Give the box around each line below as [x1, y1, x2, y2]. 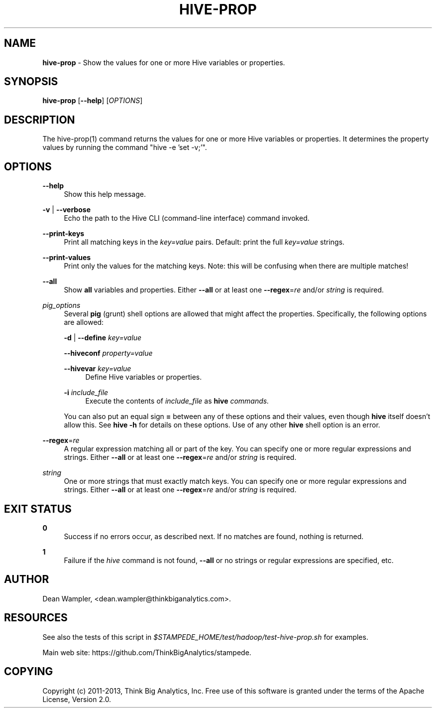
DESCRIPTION [4, 113, 75, 126]
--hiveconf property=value [64, 349, 153, 358]
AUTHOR [4, 573, 49, 586]
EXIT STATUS [4, 502, 72, 515]
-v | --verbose [42, 205, 91, 214]
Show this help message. [64, 190, 146, 199]
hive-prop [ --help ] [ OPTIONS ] [42, 96, 143, 105]
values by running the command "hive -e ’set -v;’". [42, 143, 207, 152]
